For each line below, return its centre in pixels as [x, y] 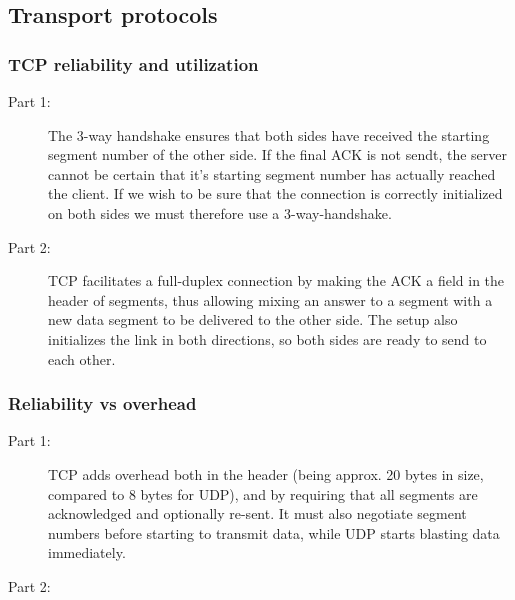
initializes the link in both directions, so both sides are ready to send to [267, 338]
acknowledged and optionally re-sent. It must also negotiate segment [257, 513]
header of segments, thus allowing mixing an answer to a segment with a [270, 299]
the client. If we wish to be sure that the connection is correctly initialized [275, 193]
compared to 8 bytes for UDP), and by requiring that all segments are [263, 493]
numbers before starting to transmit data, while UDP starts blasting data [274, 532]
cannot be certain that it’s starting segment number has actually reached [272, 173]
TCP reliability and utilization [133, 63]
